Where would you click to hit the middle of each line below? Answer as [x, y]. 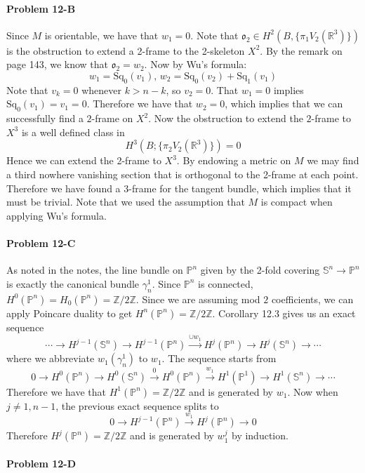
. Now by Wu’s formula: [195, 64]
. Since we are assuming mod [198, 299]
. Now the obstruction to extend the [226, 118]
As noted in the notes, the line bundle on [95, 270]
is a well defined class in [73, 132]
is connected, [226, 283]
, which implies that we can [284, 104]
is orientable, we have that [101, 35]
